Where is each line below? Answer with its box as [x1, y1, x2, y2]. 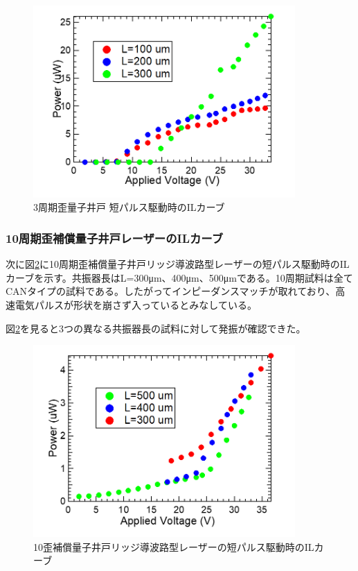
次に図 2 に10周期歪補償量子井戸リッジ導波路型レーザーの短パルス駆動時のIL [6, 257, 350, 271]
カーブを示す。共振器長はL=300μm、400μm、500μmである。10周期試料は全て [6, 270, 353, 284]
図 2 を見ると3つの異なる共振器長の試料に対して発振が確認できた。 [6, 321, 306, 335]
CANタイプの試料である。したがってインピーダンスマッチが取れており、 [6, 284, 336, 298]
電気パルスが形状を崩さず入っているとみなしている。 [15, 297, 257, 312]
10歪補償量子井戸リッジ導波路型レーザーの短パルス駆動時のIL [33, 539, 314, 554]
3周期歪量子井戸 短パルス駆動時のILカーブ [33, 200, 225, 214]
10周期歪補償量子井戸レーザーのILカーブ [6, 229, 224, 246]
